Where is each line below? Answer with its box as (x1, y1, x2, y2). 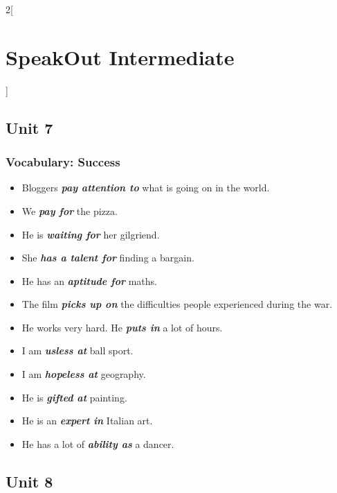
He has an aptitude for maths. (21, 273, 157, 288)
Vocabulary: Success (6, 153, 120, 171)
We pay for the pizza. (21, 203, 118, 218)
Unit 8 (6, 470, 53, 492)
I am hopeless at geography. (21, 367, 146, 381)
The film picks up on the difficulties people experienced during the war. (21, 297, 333, 311)
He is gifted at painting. (21, 390, 127, 404)
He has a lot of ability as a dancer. (21, 436, 174, 451)
